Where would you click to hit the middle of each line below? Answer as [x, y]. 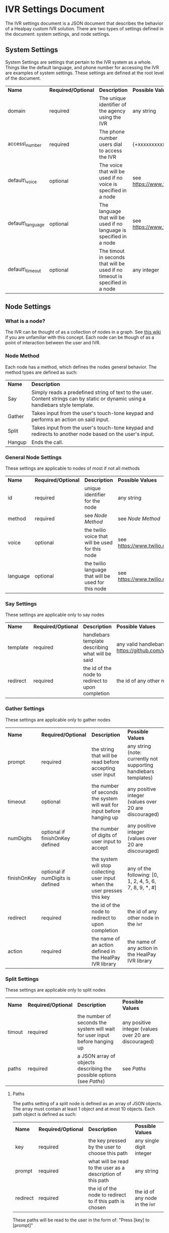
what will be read [108, 1161]
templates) [140, 778]
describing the [94, 1068]
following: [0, [143, 875]
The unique [112, 98]
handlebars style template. [63, 405]
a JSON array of [96, 1056]
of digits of [104, 835]
